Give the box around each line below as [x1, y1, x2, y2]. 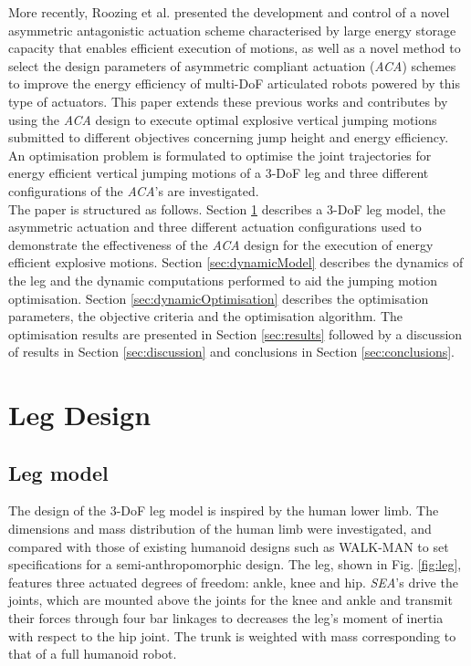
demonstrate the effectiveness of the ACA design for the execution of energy [8, 234, 434, 254]
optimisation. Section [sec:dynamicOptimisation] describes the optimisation [8, 288, 429, 307]
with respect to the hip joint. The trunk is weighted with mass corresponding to [8, 626, 456, 645]
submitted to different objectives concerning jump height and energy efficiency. [8, 128, 449, 147]
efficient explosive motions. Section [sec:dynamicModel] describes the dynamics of [8, 253, 464, 272]
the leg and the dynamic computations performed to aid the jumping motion [8, 270, 437, 289]
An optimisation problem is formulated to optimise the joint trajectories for [8, 145, 432, 164]
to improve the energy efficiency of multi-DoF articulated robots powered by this [8, 74, 460, 93]
